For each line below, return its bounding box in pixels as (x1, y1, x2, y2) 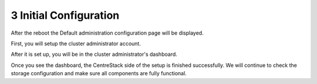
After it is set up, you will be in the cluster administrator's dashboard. (11, 51, 177, 58)
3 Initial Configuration (11, 9, 120, 22)
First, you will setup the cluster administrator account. (11, 40, 141, 47)
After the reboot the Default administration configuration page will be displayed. (11, 29, 204, 36)
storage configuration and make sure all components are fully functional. (11, 70, 187, 77)
